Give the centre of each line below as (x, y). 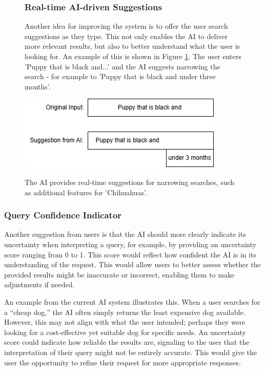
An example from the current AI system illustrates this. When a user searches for (132, 301)
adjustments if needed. (39, 284)
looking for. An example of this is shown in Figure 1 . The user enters (133, 56)
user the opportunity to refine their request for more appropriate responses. (123, 362)
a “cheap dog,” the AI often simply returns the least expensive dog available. (125, 312)
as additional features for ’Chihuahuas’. (86, 192)
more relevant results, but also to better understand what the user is (132, 46)
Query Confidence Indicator (63, 215)
